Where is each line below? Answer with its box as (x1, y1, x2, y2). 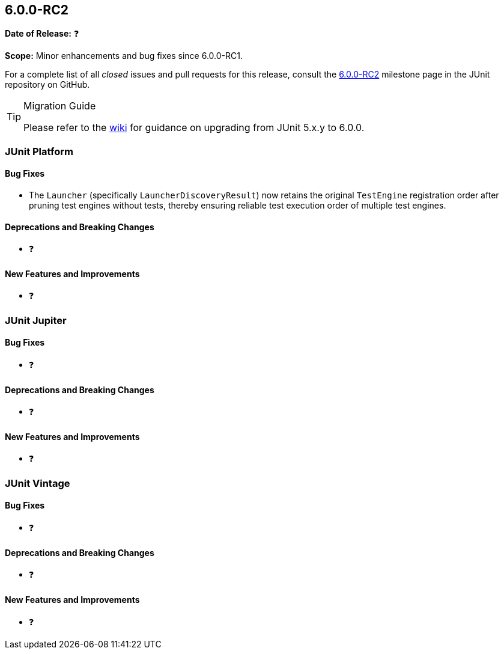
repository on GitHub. (5, 79, 90, 90)
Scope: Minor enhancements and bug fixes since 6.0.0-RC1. (5, 50, 243, 61)
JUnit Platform (5, 145, 73, 157)
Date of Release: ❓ (5, 28, 79, 39)
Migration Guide (23, 100, 96, 112)
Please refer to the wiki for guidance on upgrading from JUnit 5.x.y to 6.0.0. (23, 121, 365, 134)
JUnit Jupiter (5, 314, 67, 326)
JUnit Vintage (5, 477, 70, 489)
